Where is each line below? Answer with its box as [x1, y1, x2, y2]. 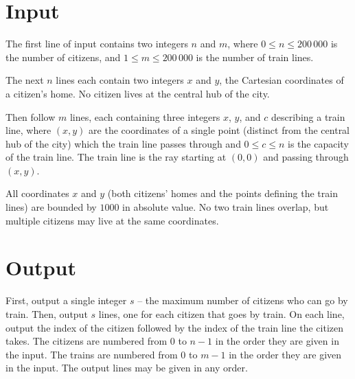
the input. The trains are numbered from [5, 347, 178, 361]
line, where [5, 123, 51, 137]
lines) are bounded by [5, 200, 97, 214]
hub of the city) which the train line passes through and [5, 136, 241, 150]
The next [5, 73, 44, 87]
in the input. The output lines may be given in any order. [5, 360, 248, 375]
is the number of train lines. [196, 49, 314, 64]
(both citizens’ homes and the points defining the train [107, 186, 338, 200]
